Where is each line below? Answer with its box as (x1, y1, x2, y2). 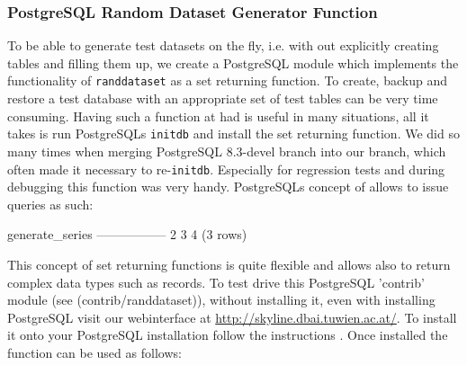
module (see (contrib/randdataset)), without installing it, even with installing (7, 290, 436, 309)
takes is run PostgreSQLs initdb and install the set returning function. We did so (7, 124, 460, 143)
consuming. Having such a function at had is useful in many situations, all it (7, 106, 429, 125)
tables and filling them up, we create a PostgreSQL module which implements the (7, 53, 459, 72)
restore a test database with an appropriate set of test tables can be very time (7, 89, 438, 108)
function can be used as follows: (7, 343, 182, 361)
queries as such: (7, 194, 94, 213)
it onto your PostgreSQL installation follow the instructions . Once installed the (7, 325, 448, 344)
